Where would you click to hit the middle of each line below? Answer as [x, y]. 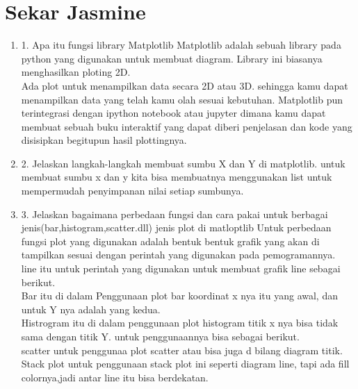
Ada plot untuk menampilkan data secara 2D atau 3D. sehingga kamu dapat [185, 85]
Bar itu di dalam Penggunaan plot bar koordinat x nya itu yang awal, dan [179, 296]
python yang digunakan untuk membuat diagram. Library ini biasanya [172, 58]
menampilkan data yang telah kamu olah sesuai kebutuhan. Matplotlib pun [182, 99]
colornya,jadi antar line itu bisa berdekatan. [115, 377]
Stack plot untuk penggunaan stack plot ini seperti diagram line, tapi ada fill [185, 364]
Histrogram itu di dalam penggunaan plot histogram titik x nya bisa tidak [180, 323]
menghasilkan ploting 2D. [76, 72]
